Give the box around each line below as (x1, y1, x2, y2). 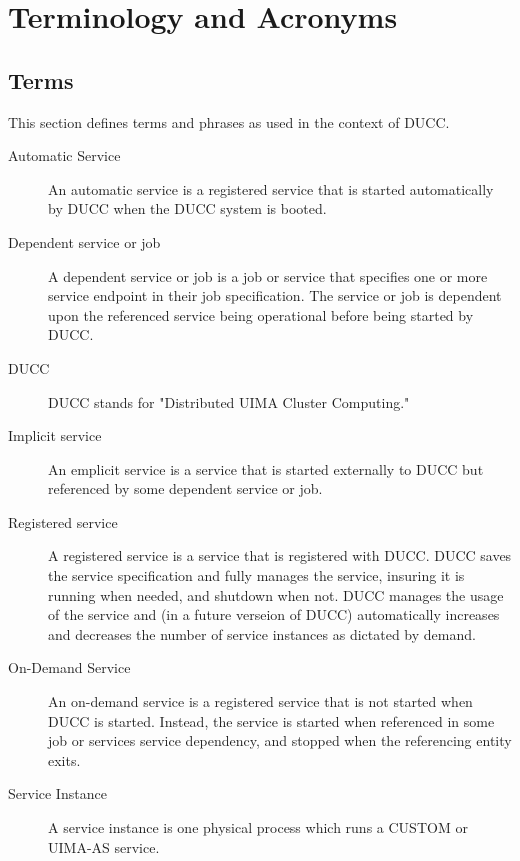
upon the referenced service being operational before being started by (48, 304, 474, 325)
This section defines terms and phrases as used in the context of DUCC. (8, 111, 450, 132)
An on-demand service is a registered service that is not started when (48, 691, 473, 712)
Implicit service (8, 425, 102, 446)
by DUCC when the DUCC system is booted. (48, 198, 327, 219)
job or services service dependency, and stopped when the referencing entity (48, 730, 512, 751)
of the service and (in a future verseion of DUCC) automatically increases (48, 604, 500, 625)
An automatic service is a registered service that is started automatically (48, 178, 494, 199)
